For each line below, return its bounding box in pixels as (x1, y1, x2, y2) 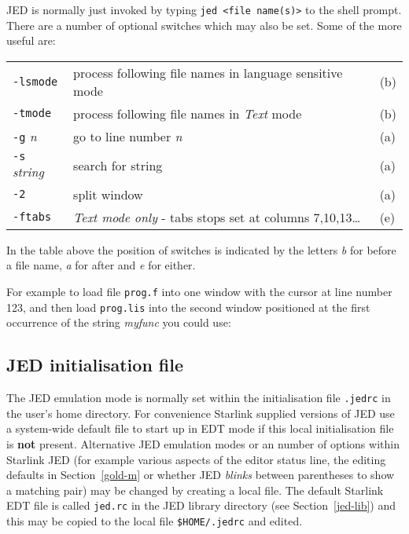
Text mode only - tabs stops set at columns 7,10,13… (73, 207, 361, 226)
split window (73, 185, 143, 203)
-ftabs (13, 210, 52, 224)
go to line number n (73, 126, 182, 145)
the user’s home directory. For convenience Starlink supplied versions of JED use (6, 404, 395, 421)
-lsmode (13, 75, 58, 88)
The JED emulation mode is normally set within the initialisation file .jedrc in (6, 390, 391, 406)
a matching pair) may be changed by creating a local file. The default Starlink (6, 481, 384, 498)
